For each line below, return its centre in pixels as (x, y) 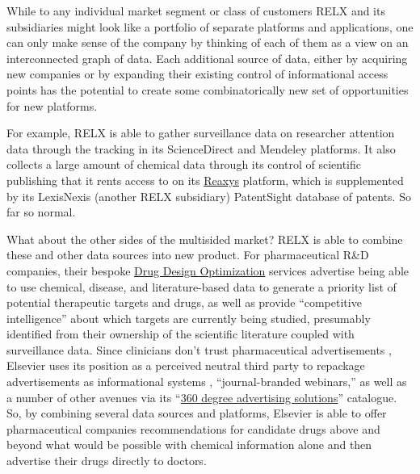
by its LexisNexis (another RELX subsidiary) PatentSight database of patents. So (209, 196)
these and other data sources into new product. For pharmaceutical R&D (188, 255)
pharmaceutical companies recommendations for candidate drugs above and (193, 428)
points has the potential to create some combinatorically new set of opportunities (208, 89)
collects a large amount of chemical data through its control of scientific (184, 164)
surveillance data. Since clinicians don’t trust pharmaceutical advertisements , (199, 349)
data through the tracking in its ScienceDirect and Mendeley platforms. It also (201, 148)
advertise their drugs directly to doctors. (107, 461)
